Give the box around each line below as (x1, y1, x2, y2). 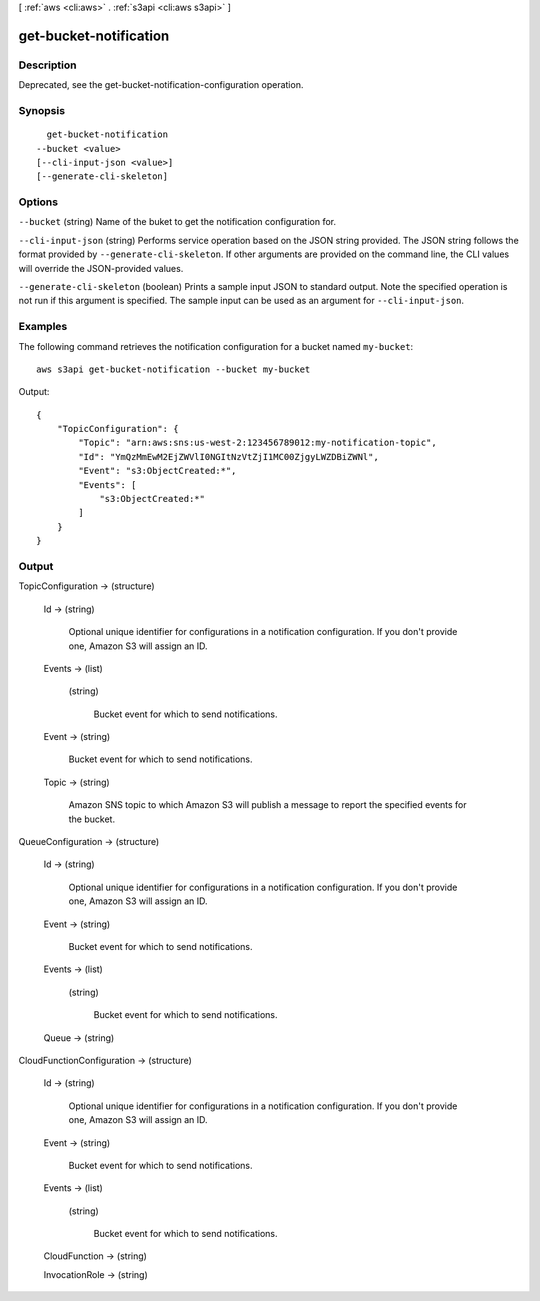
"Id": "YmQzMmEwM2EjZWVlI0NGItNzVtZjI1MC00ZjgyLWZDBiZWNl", (78, 451, 379, 462)
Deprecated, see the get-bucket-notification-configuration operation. (18, 79, 304, 91)
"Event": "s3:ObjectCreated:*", (78, 465, 237, 477)
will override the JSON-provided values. (18, 262, 184, 274)
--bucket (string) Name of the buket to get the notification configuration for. (18, 216, 337, 228)
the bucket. (68, 813, 115, 825)
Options (18, 195, 59, 209)
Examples (18, 320, 68, 334)
